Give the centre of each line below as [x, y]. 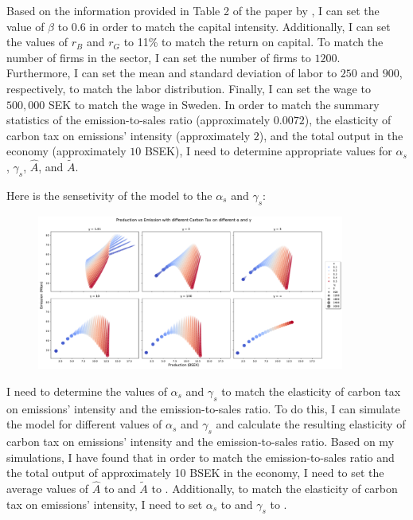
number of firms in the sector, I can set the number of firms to [159, 57]
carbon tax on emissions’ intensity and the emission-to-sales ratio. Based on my [201, 442]
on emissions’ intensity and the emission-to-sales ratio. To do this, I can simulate [203, 408]
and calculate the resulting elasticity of [311, 424]
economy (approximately [66, 151]
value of [25, 26]
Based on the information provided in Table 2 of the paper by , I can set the [193, 10]
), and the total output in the [331, 135]
